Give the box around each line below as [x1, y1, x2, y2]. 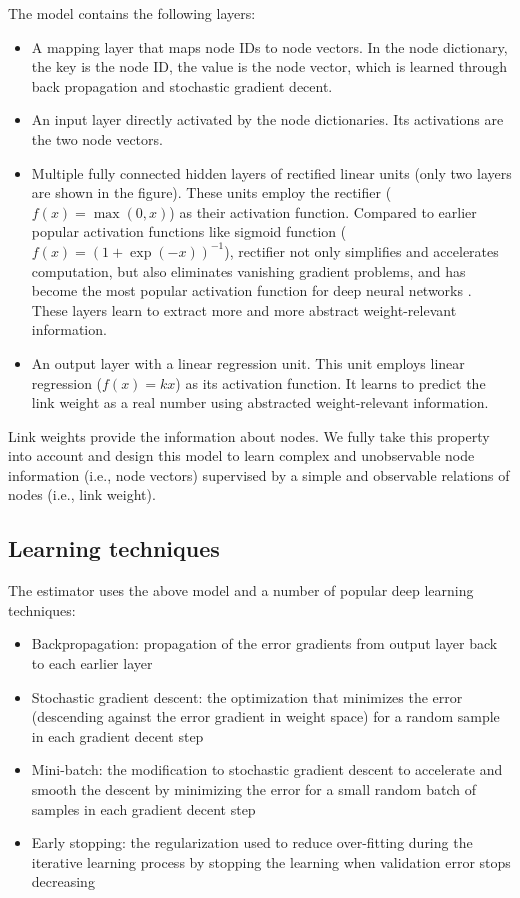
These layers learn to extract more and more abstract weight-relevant [31, 299, 457, 320]
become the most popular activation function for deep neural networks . [31, 280, 472, 301]
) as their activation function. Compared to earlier [169, 201, 477, 222]
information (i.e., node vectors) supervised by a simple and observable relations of [8, 464, 510, 485]
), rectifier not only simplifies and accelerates [224, 240, 499, 261]
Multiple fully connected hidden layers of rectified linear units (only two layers [31, 162, 512, 183]
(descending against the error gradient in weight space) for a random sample [31, 706, 500, 727]
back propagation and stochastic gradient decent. [31, 75, 333, 96]
